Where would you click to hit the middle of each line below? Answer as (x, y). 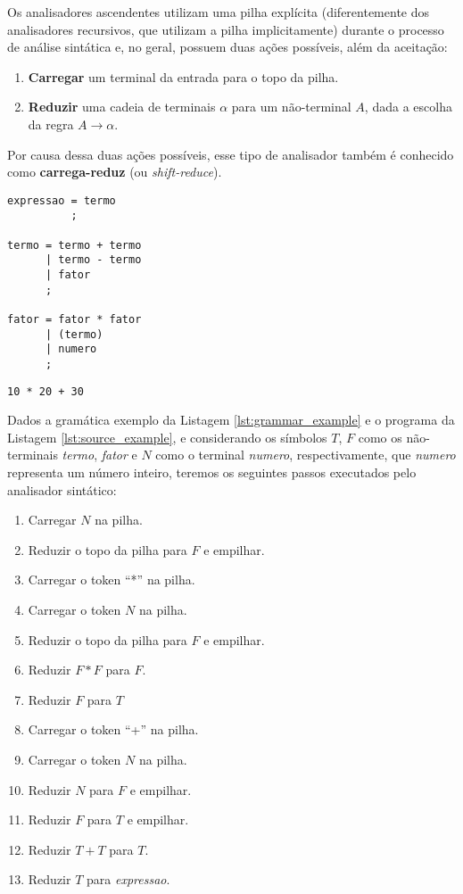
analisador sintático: (62, 489)
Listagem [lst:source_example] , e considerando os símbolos (167, 437)
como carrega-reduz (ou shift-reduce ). (115, 172)
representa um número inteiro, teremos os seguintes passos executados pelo (212, 472)
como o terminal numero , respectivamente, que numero (306, 455)
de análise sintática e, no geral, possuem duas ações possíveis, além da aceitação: (227, 47)
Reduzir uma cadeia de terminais (122, 107)
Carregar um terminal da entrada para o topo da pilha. (183, 76)
